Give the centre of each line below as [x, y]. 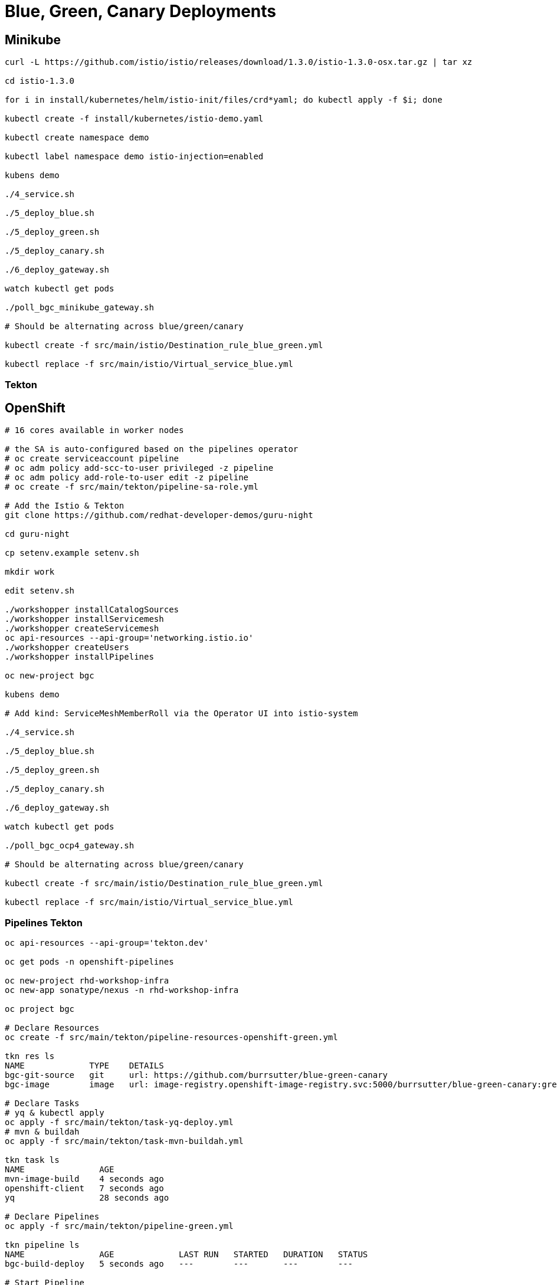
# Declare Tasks [42, 1104]
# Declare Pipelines [52, 1217]
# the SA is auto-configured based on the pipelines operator [152, 449]
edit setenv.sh [40, 591]
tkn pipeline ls [42, 1245]
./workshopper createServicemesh [82, 629]
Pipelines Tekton [44, 922]
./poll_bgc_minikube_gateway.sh [79, 308]
